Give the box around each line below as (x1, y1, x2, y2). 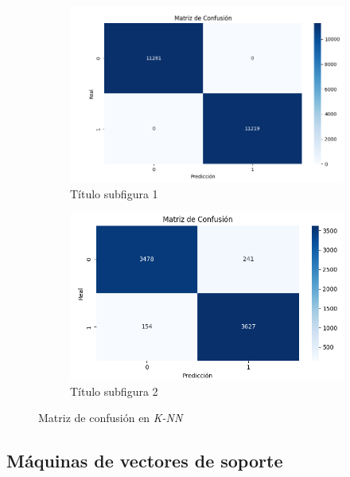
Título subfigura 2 (70, 382, 158, 399)
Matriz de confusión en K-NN (38, 409, 183, 426)
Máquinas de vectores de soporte (6, 448, 283, 473)
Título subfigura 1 (70, 185, 158, 201)
